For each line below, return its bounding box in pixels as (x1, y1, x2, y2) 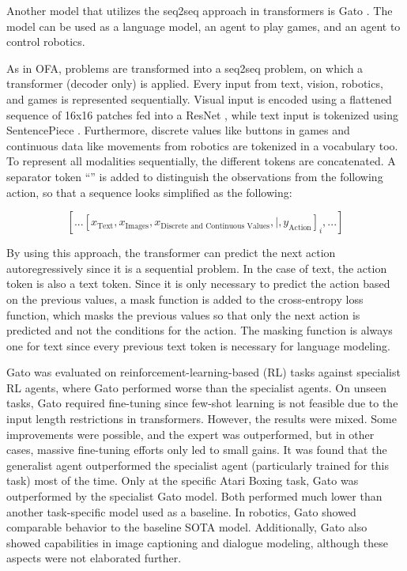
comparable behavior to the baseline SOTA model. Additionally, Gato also (6, 519, 367, 535)
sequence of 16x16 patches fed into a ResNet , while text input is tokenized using (6, 106, 398, 123)
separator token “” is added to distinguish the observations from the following (6, 168, 383, 184)
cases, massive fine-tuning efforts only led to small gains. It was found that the (6, 441, 387, 458)
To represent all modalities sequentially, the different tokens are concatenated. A (6, 153, 396, 169)
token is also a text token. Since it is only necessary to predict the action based (6, 275, 390, 292)
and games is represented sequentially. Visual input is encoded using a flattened (6, 90, 392, 107)
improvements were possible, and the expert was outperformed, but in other (6, 425, 375, 442)
